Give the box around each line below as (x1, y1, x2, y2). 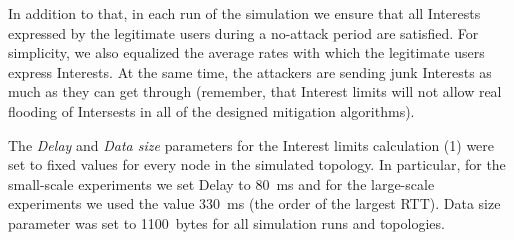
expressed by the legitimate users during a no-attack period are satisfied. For (8, 22, 479, 43)
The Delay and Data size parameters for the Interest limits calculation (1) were (8, 134, 495, 155)
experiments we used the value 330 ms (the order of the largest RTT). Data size (8, 193, 501, 214)
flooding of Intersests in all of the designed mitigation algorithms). (8, 100, 415, 121)
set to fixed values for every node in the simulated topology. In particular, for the (8, 154, 506, 175)
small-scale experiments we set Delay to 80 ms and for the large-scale (8, 173, 435, 194)
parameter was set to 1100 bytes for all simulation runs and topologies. (8, 212, 445, 233)
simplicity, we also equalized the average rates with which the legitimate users (8, 42, 485, 63)
